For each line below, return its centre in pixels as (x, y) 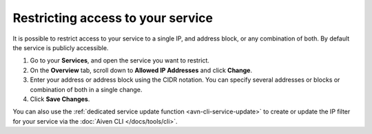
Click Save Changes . (60, 99)
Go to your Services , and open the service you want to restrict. (120, 60)
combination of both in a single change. (86, 89)
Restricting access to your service (113, 18)
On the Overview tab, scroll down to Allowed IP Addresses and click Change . (141, 70)
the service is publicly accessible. (61, 47)
